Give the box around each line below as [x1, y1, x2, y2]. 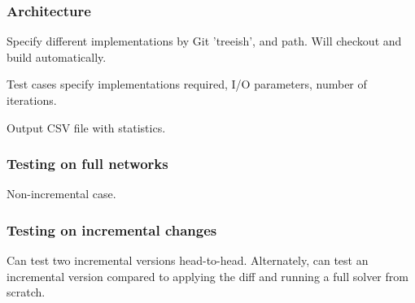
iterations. [7, 92, 57, 108]
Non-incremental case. [7, 185, 116, 202]
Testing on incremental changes [7, 219, 217, 240]
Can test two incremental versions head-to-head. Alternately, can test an [7, 252, 369, 269]
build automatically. [7, 48, 107, 65]
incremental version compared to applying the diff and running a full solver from [7, 267, 408, 284]
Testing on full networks [7, 154, 168, 174]
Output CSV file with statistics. [7, 119, 166, 136]
